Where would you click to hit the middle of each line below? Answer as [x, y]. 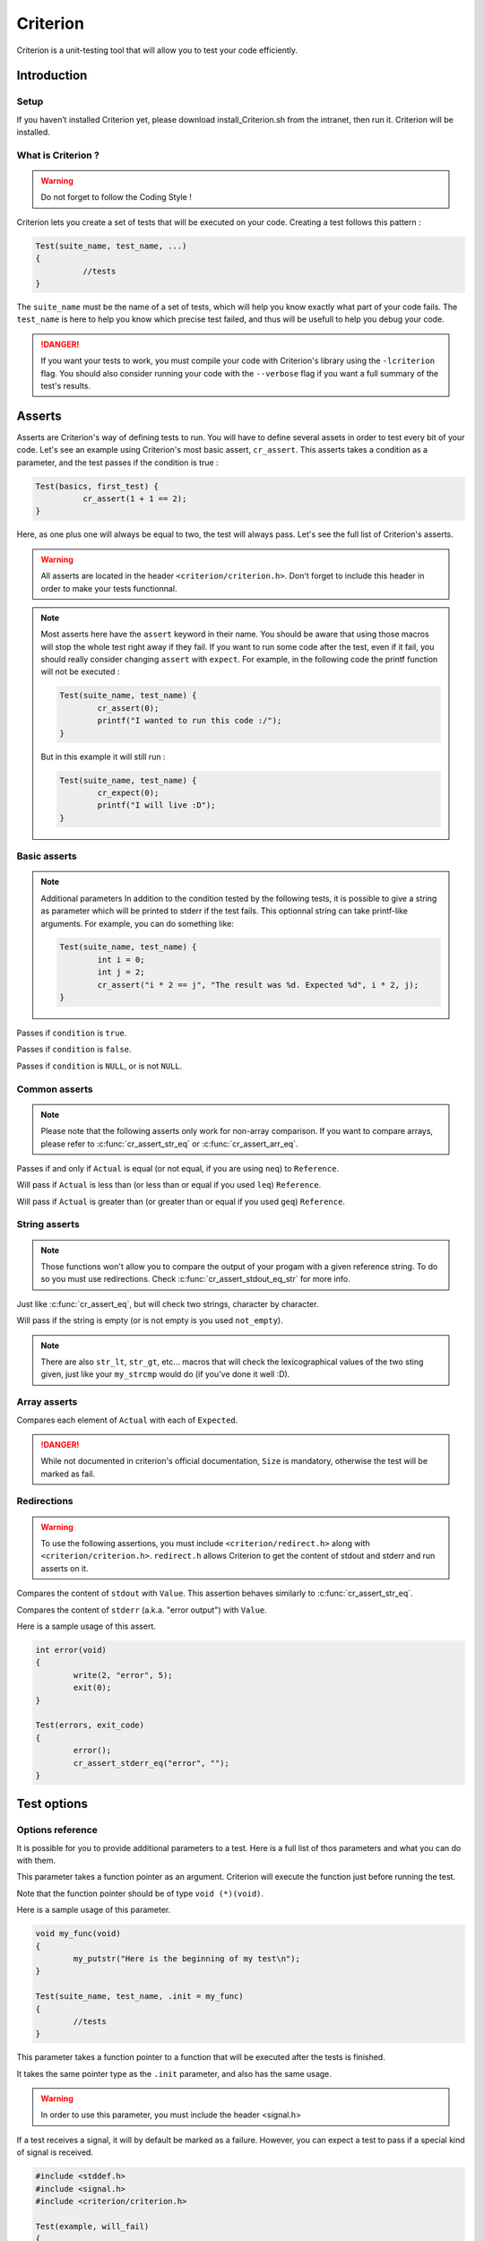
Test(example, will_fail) [92, 2226]
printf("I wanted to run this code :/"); [190, 721]
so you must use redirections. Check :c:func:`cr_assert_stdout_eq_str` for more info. [195, 1279]
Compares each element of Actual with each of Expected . [127, 1420]
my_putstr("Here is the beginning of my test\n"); [186, 1958]
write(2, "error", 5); [123, 1675]
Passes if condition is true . [72, 1033]
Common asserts [55, 1089]
